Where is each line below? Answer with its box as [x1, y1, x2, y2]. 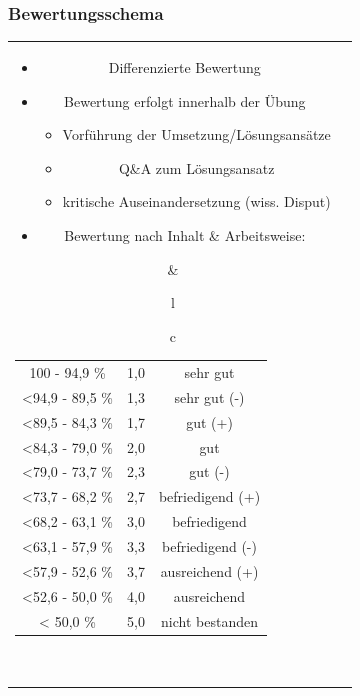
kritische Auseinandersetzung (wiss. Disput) [62, 191, 331, 212]
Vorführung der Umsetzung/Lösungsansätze [62, 124, 331, 145]
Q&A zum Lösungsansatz [118, 157, 275, 178]
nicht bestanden [161, 610, 258, 631]
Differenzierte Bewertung [108, 56, 261, 77]
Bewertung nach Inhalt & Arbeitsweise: [64, 224, 306, 245]
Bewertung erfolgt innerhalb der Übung [64, 90, 306, 111]
